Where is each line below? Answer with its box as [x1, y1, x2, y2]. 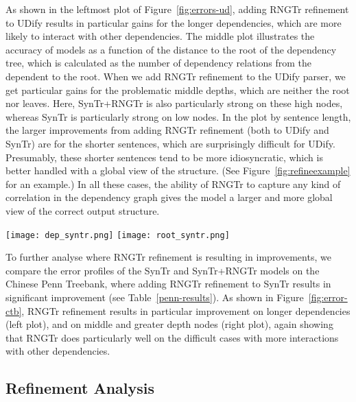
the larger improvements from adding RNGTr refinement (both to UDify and [5, 123, 329, 137]
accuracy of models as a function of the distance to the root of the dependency [5, 42, 337, 56]
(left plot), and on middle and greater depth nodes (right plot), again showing [5, 317, 333, 331]
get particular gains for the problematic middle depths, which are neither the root [5, 82, 350, 97]
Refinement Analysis [5, 377, 155, 399]
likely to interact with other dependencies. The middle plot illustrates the [5, 29, 315, 43]
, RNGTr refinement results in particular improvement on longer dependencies [21, 303, 351, 318]
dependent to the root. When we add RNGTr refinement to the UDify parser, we [5, 69, 346, 83]
